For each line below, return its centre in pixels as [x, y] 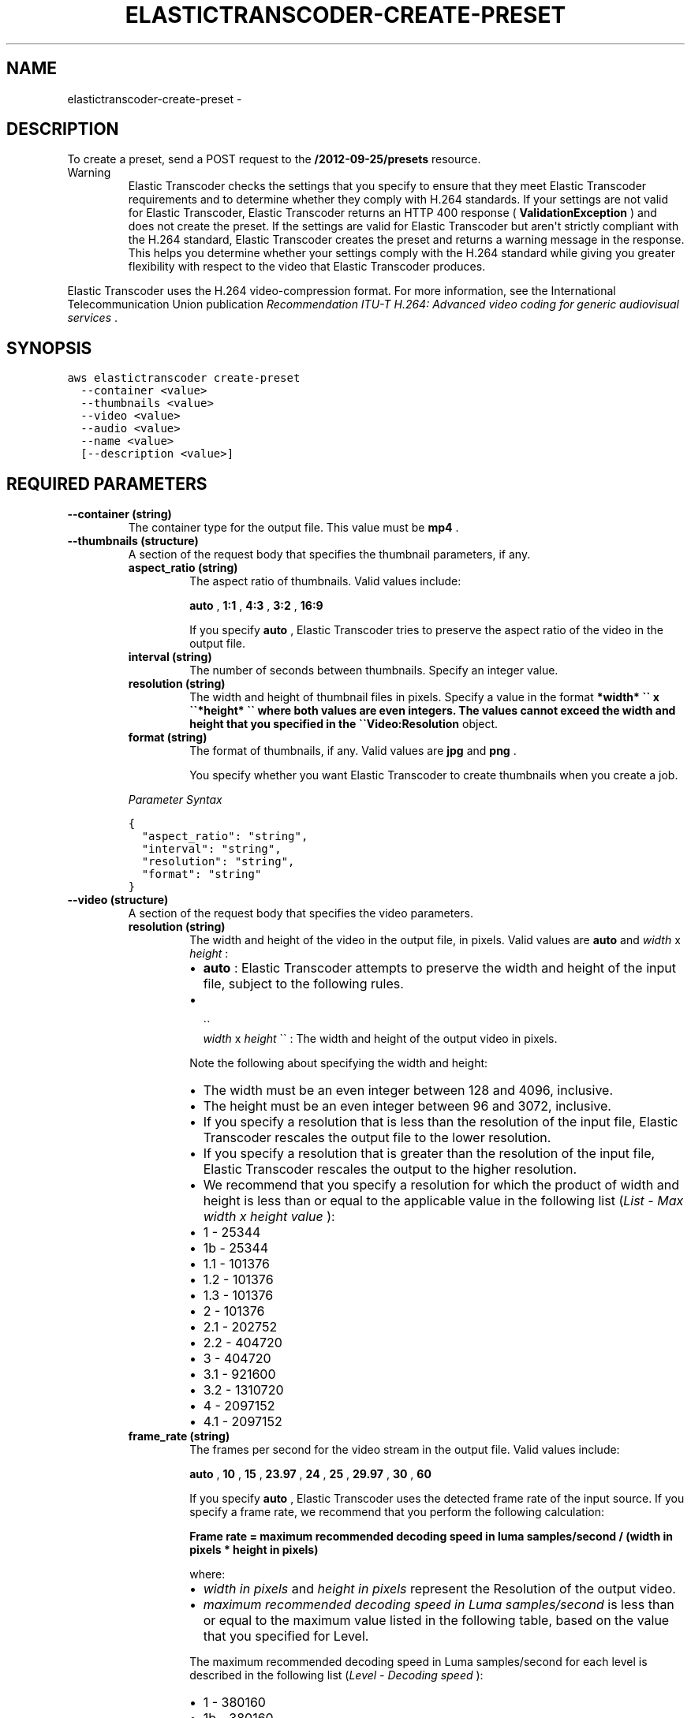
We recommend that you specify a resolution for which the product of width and [441, 1185]
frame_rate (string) [179, 1436]
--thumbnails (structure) [133, 541]
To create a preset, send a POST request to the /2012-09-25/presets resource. [274, 159]
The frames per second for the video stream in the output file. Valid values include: [405, 1450]
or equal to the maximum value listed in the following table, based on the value [436, 1621]
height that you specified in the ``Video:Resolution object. [344, 724]
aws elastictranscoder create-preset [184, 378]
